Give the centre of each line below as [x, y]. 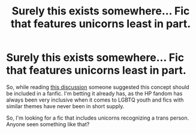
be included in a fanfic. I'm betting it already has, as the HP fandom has [94, 93]
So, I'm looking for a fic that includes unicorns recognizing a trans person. [98, 118]
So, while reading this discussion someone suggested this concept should [98, 87]
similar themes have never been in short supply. [65, 106]
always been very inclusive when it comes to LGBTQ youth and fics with [95, 100]
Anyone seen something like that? [48, 124]
